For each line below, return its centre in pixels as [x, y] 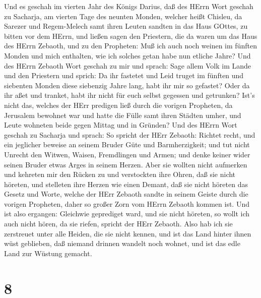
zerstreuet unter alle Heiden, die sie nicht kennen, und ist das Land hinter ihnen [128, 233]
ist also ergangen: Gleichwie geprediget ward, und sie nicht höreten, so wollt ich [127, 214]
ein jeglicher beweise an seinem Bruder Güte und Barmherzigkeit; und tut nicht [127, 144]
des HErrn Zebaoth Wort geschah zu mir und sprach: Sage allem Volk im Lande [128, 65]
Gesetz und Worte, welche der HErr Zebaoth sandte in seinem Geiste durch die [126, 194]
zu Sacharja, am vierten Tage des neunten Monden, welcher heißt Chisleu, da [123, 16]
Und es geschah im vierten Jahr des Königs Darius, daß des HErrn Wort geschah [129, 6]
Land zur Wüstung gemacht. [48, 253]
